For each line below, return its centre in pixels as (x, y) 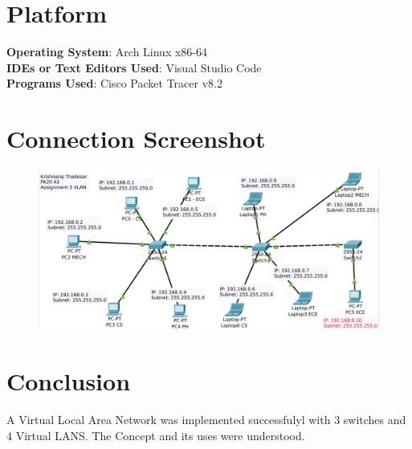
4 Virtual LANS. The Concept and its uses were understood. (156, 435)
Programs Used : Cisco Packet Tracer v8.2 (114, 83)
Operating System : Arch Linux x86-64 (107, 52)
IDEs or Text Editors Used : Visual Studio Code (134, 67)
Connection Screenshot (136, 139)
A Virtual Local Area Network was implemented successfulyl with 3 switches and (206, 420)
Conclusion (69, 381)
